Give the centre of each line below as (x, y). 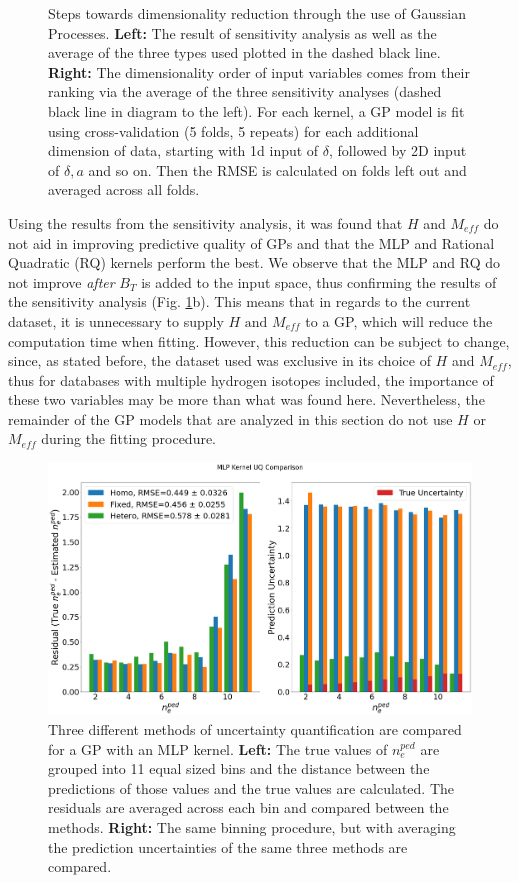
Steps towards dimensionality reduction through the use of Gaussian (257, 13)
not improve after (61, 281)
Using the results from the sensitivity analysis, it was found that (205, 222)
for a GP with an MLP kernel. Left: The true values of (218, 748)
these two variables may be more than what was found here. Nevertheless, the (246, 399)
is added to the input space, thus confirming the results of (319, 281)
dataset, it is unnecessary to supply (116, 320)
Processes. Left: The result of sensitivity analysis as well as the (242, 32)
